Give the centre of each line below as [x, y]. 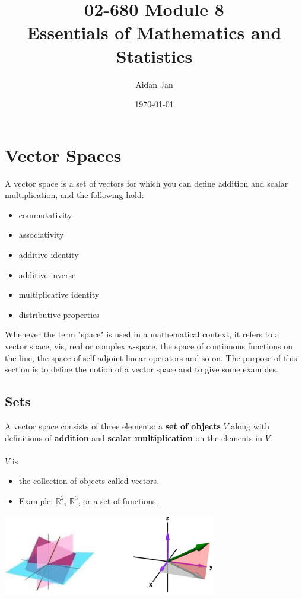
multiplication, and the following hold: [74, 195]
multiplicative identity [59, 294]
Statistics [154, 55]
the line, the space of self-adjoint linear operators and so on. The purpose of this [151, 357]
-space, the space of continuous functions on [213, 345]
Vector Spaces [63, 154]
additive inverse [47, 274]
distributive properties [59, 314]
